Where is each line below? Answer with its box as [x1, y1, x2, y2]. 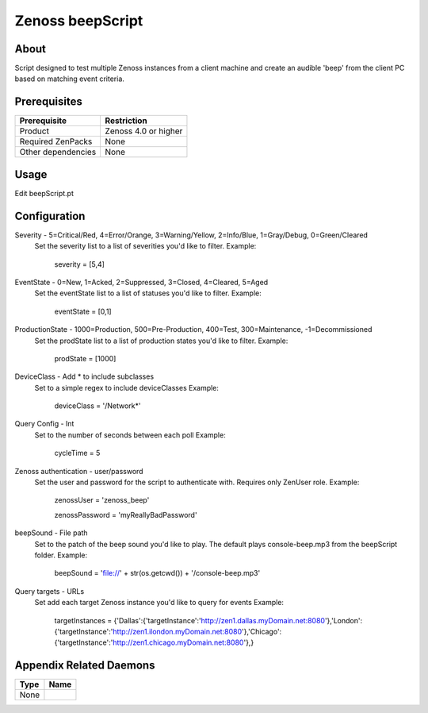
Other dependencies [19, 147, 97, 158]
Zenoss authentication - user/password [14, 466, 143, 476]
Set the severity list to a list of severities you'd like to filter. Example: [34, 241, 257, 251]
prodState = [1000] [54, 353, 117, 363]
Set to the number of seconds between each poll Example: [34, 430, 226, 440]
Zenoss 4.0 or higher [105, 125, 183, 137]
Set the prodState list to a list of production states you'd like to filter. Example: [34, 336, 289, 345]
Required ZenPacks [19, 136, 93, 147]
